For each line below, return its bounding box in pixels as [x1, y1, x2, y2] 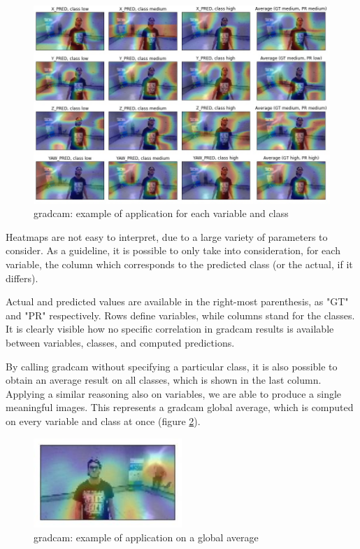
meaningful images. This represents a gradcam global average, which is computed [6, 400, 354, 415]
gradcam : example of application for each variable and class [34, 206, 289, 221]
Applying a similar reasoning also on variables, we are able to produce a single [6, 386, 342, 401]
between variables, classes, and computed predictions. [6, 335, 235, 349]
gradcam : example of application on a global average [34, 529, 259, 544]
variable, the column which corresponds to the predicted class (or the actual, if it [6, 257, 353, 272]
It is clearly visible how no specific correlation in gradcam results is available [6, 321, 334, 336]
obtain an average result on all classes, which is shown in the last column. [6, 373, 322, 387]
